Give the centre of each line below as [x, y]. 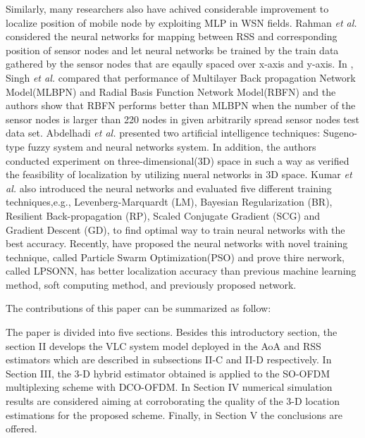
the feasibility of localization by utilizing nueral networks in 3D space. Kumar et [179, 174]
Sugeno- [340, 133]
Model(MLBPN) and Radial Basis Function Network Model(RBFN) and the [171, 91]
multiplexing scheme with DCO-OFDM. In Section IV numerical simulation [169, 387]
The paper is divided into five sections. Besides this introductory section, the [172, 332]
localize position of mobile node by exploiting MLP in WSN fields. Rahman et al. [181, 22]
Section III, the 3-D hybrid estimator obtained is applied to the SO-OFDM [168, 373]
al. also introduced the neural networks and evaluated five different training [169, 188]
